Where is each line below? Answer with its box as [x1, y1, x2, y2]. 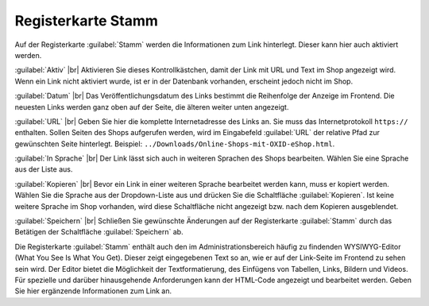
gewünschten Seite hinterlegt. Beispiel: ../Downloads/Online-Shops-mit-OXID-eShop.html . [14, 139, 335, 149]
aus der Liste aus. [14, 165, 73, 174]
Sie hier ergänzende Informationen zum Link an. [14, 286, 172, 296]
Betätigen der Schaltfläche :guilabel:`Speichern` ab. [14, 227, 184, 237]
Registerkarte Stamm [14, 12, 159, 29]
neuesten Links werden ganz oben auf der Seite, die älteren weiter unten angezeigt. [14, 102, 289, 111]
